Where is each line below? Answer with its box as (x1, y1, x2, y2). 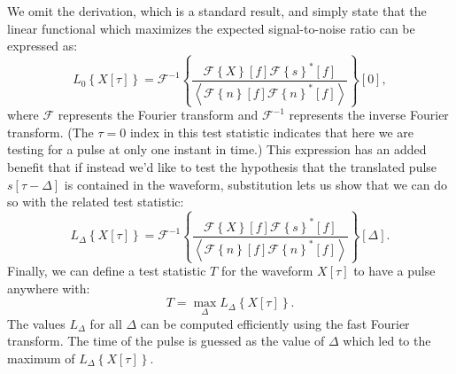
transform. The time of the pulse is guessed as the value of (7, 331, 325, 350)
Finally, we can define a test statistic (7, 261, 206, 280)
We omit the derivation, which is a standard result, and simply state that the (7, 2, 427, 19)
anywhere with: (7, 278, 90, 297)
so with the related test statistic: (7, 192, 184, 211)
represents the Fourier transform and (58, 105, 259, 124)
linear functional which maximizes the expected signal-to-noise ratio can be (7, 19, 415, 37)
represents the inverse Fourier (289, 105, 449, 124)
